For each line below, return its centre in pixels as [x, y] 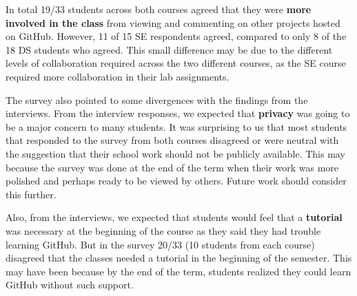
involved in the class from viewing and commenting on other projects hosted [173, 22]
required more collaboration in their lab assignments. [118, 76]
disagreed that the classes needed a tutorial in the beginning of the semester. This [179, 258]
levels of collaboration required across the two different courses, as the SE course [176, 63]
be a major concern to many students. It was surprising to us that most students [176, 126]
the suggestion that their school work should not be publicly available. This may [175, 153]
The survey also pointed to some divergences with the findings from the [157, 99]
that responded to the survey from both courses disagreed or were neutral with [172, 140]
